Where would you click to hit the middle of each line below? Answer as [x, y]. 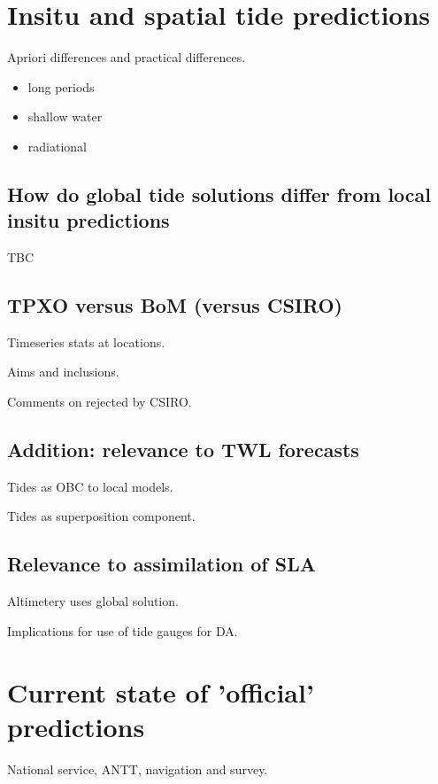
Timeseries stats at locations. [86, 342]
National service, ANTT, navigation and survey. [138, 768]
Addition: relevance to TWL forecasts [183, 450]
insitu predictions [88, 220]
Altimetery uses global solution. [93, 601]
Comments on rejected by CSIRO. [100, 402]
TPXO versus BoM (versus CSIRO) [175, 305]
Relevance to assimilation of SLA [161, 564]
